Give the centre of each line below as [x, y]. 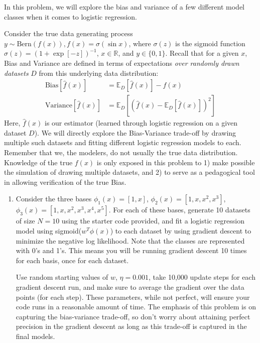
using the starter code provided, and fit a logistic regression [153, 221]
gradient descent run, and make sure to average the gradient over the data [130, 287]
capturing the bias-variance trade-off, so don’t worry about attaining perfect [133, 316]
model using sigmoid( [49, 230]
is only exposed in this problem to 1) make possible [176, 162]
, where [140, 43]
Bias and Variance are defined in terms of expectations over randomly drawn [122, 63]
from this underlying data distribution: [99, 73]
